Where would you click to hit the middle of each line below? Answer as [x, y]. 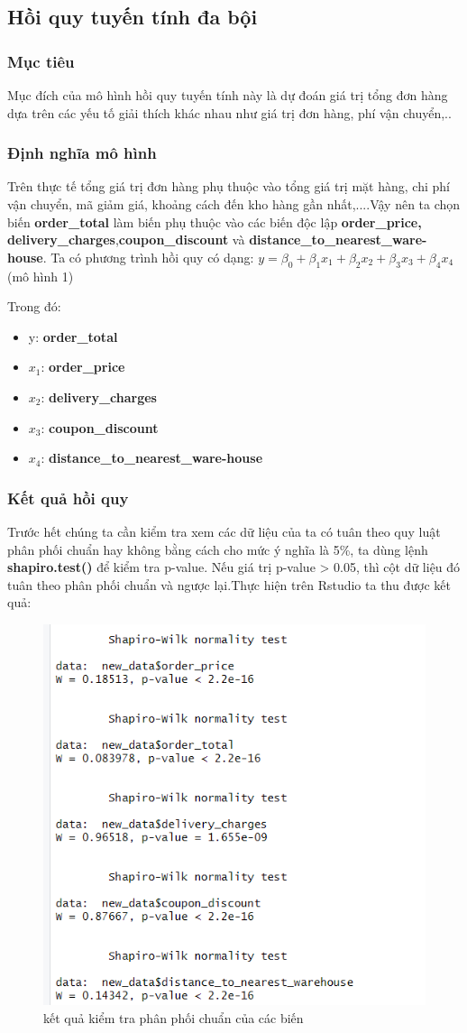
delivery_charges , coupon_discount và [126, 240]
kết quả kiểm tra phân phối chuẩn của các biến [174, 1017]
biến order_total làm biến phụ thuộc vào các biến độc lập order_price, [215, 221]
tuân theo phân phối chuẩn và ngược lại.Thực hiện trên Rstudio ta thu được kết [229, 584]
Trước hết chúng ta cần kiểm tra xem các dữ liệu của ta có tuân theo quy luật [224, 531]
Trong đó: [34, 306]
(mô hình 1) [41, 276]
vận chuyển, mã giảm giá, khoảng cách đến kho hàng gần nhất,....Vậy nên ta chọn [234, 204]
